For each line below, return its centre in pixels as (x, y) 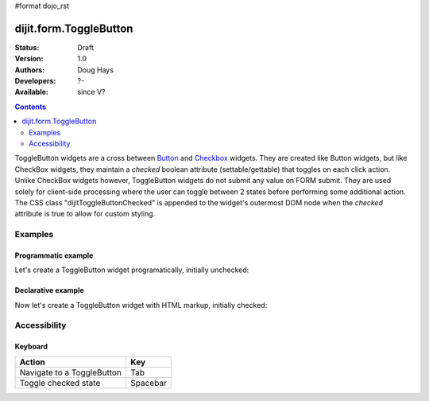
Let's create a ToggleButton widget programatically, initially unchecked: (132, 270)
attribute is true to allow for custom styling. (85, 214)
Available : (32, 92)
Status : (27, 47)
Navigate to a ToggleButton (71, 372)
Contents (31, 107)
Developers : (35, 81)
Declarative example (49, 290)
